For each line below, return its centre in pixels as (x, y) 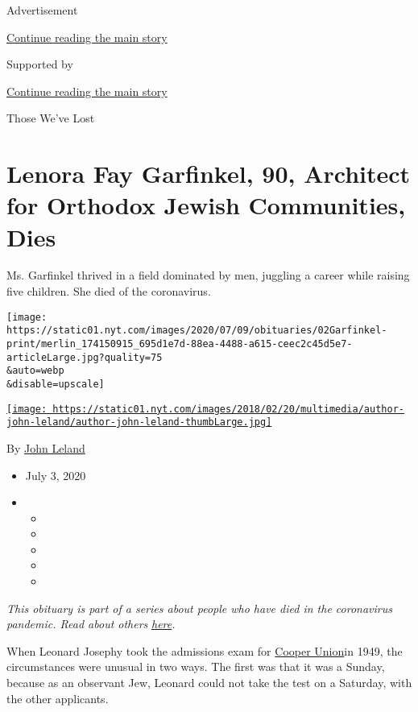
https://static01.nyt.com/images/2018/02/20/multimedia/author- (228, 409)
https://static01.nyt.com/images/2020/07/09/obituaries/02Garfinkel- (197, 331)
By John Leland (46, 447)
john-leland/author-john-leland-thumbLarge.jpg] (139, 422)
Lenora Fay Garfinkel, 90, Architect (209, 174)
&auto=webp (35, 371)
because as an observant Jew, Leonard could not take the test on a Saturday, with (209, 683)
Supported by (40, 64)
